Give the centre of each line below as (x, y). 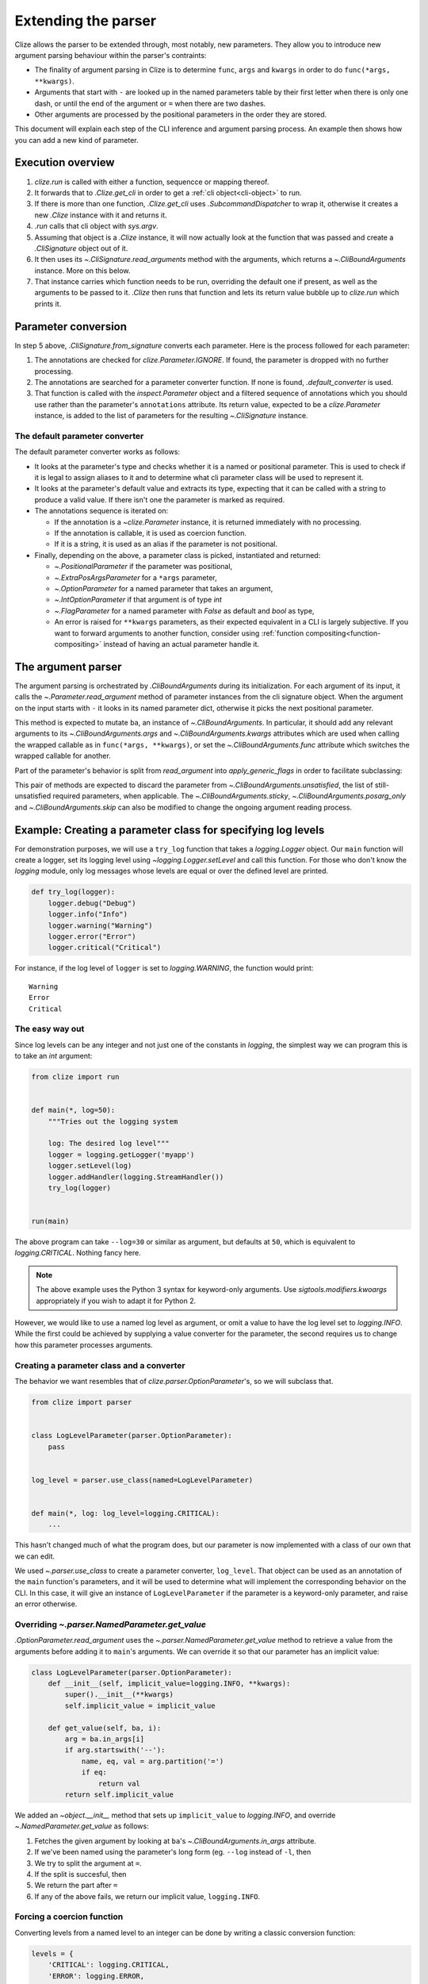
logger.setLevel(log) (90, 1166)
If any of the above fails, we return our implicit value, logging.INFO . (147, 1896)
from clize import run (75, 1077)
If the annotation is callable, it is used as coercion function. (151, 533)
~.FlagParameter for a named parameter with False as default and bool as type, (184, 610)
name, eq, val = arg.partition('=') (153, 1761)
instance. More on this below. (82, 271)
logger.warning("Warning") (101, 925)
